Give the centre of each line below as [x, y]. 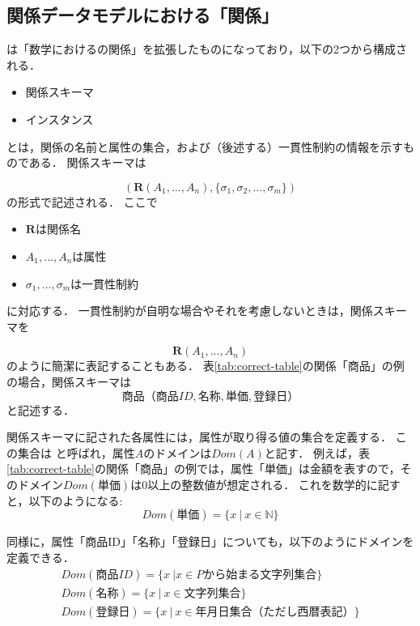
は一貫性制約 [105, 283]
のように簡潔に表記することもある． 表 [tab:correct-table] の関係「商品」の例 [206, 366]
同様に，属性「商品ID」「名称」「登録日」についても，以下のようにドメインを [210, 541]
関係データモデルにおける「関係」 [142, 15]
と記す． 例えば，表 [317, 452]
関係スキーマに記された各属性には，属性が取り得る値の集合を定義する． [199, 437]
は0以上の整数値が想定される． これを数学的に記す [265, 484]
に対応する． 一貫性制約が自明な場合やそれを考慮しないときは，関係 [190, 311]
